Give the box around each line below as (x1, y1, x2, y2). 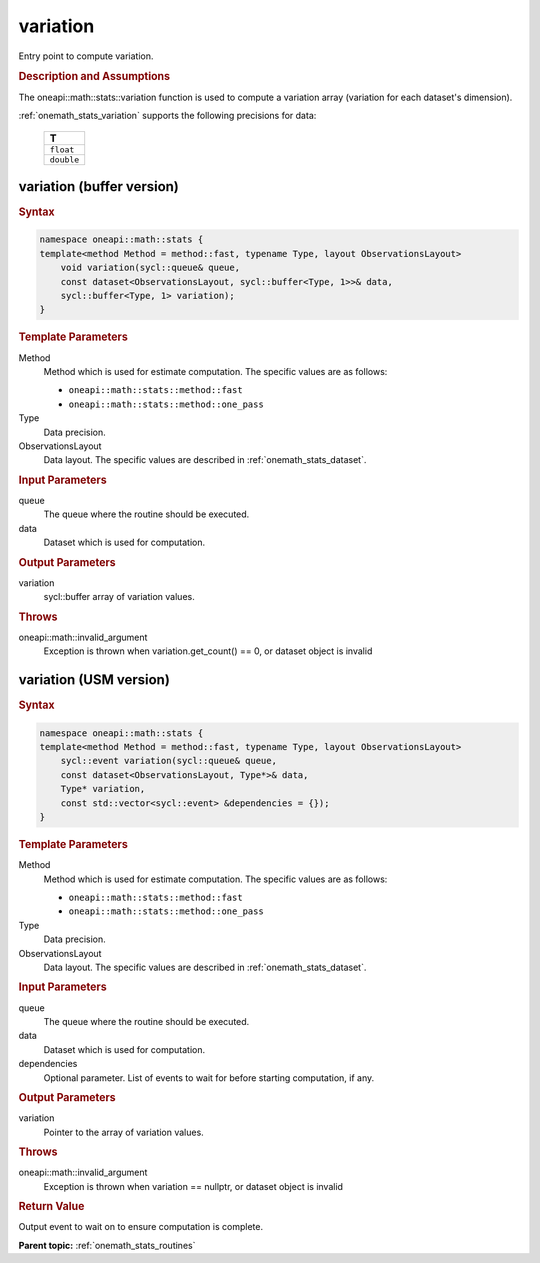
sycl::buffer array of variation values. (43, 591, 195, 603)
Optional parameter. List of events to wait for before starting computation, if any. (43, 1071, 375, 1084)
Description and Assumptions (18, 70, 170, 84)
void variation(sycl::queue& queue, (60, 262, 240, 274)
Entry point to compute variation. (18, 50, 154, 62)
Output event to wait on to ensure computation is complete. (18, 1221, 264, 1233)
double (49, 155, 80, 165)
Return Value (18, 1200, 85, 1214)
